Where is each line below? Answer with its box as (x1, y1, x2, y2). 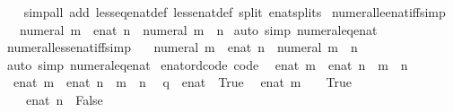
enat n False (25, 90, 103, 108)
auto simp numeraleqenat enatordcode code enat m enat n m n (6, 55, 408, 73)
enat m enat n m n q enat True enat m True (13, 73, 352, 91)
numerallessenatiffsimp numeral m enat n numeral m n (6, 38, 358, 56)
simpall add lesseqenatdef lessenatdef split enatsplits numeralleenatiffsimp (23, 3, 446, 21)
